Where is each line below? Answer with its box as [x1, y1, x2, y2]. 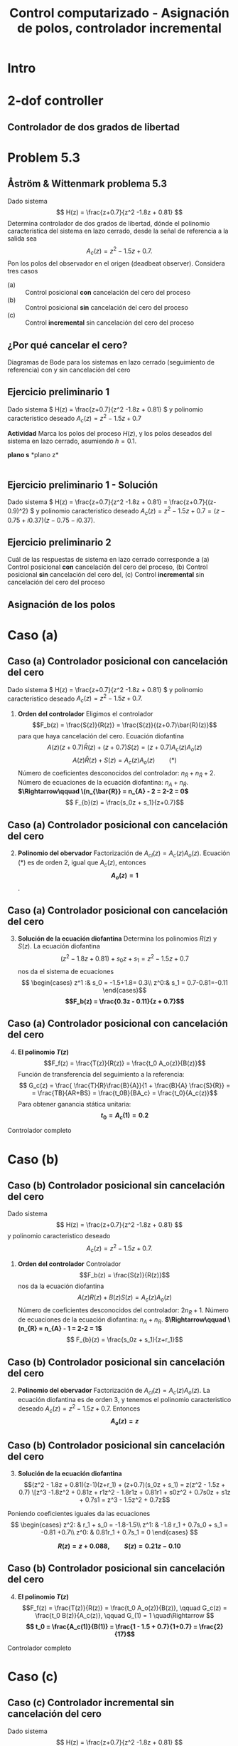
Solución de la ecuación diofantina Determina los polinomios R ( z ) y [17, 934, 217, 943]
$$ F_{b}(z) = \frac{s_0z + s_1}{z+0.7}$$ [65, 798, 185, 807]
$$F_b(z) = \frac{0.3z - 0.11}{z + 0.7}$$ [65, 997, 185, 1005]
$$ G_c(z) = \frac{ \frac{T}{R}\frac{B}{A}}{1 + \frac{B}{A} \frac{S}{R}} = [18, 1081, 231, 1089]
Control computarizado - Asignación [9, 5, 229, 21]
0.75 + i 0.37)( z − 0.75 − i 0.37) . [7, 516, 95, 524]
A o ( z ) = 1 [111, 871, 139, 881]
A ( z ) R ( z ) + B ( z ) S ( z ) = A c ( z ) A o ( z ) [77, 1292, 173, 1303]
